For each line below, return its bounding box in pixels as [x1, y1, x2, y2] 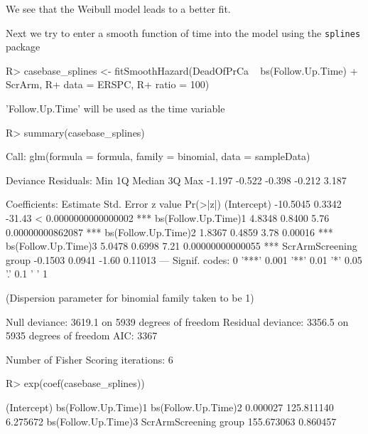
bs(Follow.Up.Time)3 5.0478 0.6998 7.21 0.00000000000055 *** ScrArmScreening [6, 238, 357, 253]
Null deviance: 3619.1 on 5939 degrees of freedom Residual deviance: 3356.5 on [6, 314, 349, 329]
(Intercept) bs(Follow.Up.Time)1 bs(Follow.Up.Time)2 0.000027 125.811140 [6, 399, 334, 414]
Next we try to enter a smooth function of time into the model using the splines [6, 25, 361, 40]
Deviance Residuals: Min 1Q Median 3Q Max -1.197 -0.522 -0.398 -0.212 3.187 [6, 172, 347, 187]
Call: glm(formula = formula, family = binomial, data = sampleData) [6, 149, 310, 164]
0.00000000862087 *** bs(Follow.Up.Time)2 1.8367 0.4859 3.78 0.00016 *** [6, 224, 333, 239]
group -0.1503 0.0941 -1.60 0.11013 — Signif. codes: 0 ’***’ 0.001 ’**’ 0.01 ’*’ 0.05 [6, 252, 362, 267]
